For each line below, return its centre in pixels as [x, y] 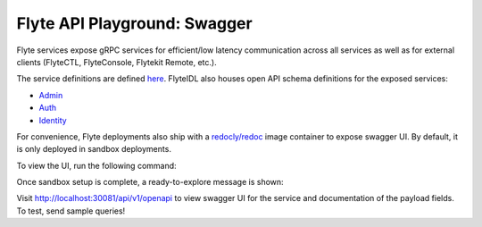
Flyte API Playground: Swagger [135, 23]
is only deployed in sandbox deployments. [94, 149]
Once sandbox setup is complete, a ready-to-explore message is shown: [150, 182]
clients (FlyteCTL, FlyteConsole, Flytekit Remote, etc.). [117, 62]
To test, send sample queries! [71, 211]
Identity [53, 120]
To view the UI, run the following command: [97, 165]
